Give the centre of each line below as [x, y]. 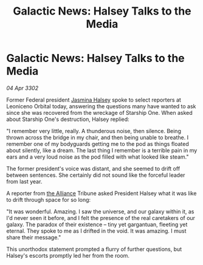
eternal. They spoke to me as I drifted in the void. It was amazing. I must [96, 231]
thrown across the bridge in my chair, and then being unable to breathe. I [98, 137]
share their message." [34, 237]
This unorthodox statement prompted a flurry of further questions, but [94, 249]
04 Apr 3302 [22, 88]
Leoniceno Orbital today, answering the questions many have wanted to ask [101, 106]
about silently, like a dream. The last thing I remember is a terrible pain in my [102, 150]
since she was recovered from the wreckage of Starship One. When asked [99, 112]
